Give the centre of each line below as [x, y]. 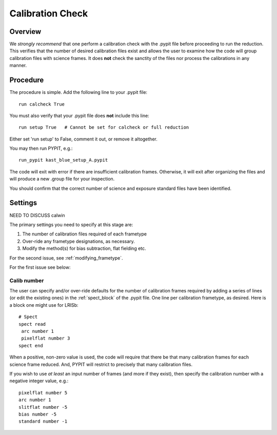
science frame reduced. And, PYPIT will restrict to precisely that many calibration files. [101, 364]
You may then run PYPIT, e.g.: [41, 148]
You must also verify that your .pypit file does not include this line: [80, 115]
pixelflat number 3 [46, 338]
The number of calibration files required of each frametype [85, 234]
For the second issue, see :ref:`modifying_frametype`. [66, 258]
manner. [18, 65]
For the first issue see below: [40, 267]
